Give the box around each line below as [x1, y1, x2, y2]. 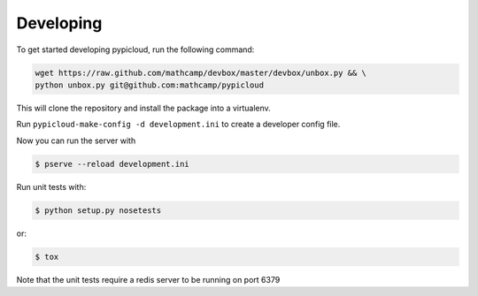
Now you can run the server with [16, 135, 136, 146]
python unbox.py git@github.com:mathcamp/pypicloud [35, 80, 265, 90]
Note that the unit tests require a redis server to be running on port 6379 [16, 274, 281, 285]
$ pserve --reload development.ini [35, 159, 189, 169]
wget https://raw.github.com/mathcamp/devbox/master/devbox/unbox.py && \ [35, 67, 367, 78]
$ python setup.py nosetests [35, 205, 162, 216]
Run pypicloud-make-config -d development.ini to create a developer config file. [16, 119, 341, 130]
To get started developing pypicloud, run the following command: [16, 44, 255, 55]
